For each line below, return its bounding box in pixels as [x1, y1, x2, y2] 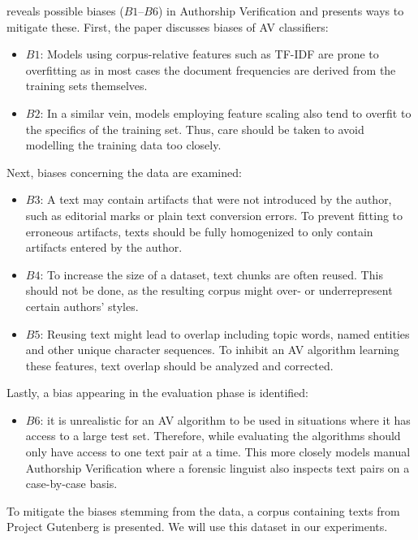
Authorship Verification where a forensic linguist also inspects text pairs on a [25, 459, 410, 476]
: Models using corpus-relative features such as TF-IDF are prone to [40, 45, 379, 63]
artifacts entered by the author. [25, 239, 183, 256]
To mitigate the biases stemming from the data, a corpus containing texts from [6, 502, 400, 519]
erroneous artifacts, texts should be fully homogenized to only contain [25, 222, 373, 240]
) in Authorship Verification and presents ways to [157, 2, 404, 19]
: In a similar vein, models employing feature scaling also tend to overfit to [40, 104, 412, 121]
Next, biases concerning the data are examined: [6, 163, 242, 180]
